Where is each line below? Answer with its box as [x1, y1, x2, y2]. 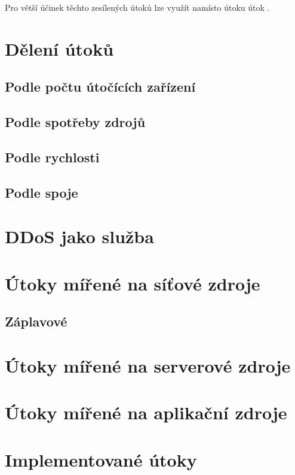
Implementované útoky [5, 447, 197, 471]
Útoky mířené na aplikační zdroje [5, 400, 287, 425]
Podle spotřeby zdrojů [5, 113, 146, 131]
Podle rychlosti [5, 147, 100, 166]
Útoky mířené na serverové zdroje [5, 353, 291, 377]
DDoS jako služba [5, 224, 154, 249]
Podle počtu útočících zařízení [5, 77, 196, 96]
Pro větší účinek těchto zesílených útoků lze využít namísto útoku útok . [5, 1, 270, 13]
